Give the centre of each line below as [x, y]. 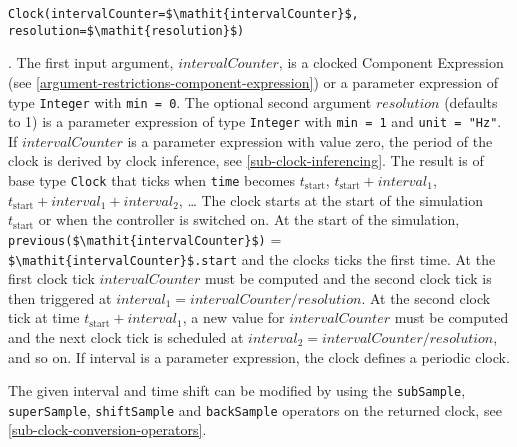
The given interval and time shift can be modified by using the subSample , [237, 390]
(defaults [471, 101]
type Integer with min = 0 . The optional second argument [190, 101]
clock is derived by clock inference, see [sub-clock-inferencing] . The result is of [246, 160]
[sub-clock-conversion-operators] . [107, 429]
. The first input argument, [91, 62]
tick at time [44, 317]
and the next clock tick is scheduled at [126, 336]
